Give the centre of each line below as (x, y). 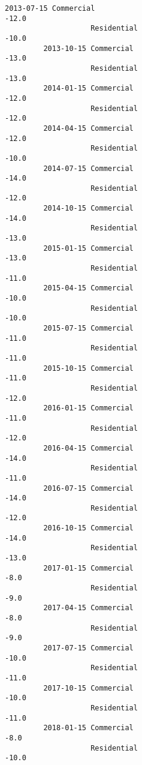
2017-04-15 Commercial (88, 608)
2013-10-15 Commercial (88, 48)
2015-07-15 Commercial (88, 328)
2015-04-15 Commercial (88, 288)
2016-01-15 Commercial (88, 408)
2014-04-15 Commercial (88, 128)
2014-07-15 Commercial (88, 168)
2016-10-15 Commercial (88, 528)
